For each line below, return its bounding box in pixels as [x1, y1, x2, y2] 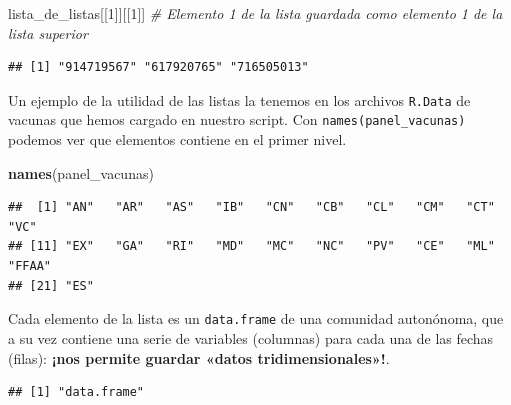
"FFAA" [8, 259, 51, 274]
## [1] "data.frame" [8, 385, 145, 400]
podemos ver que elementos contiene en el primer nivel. [8, 129, 347, 150]
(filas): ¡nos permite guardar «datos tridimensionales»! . [8, 347, 390, 368]
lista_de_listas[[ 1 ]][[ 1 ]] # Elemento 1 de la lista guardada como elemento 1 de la [8, 3, 503, 23]
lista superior [8, 22, 88, 43]
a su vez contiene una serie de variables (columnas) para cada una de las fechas [8, 327, 494, 348]
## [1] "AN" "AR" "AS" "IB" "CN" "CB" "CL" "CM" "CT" [8, 200, 495, 215]
